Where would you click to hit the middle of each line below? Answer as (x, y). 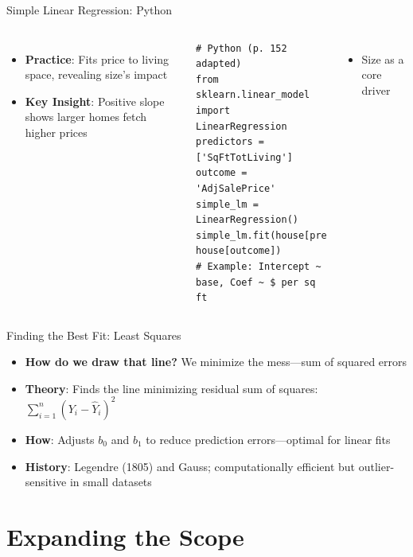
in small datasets (111, 482)
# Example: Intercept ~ (259, 266)
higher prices (56, 132)
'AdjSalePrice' (236, 188)
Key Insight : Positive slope (95, 101)
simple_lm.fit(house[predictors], (287, 235)
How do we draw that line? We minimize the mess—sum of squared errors (216, 362)
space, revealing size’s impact (96, 74)
